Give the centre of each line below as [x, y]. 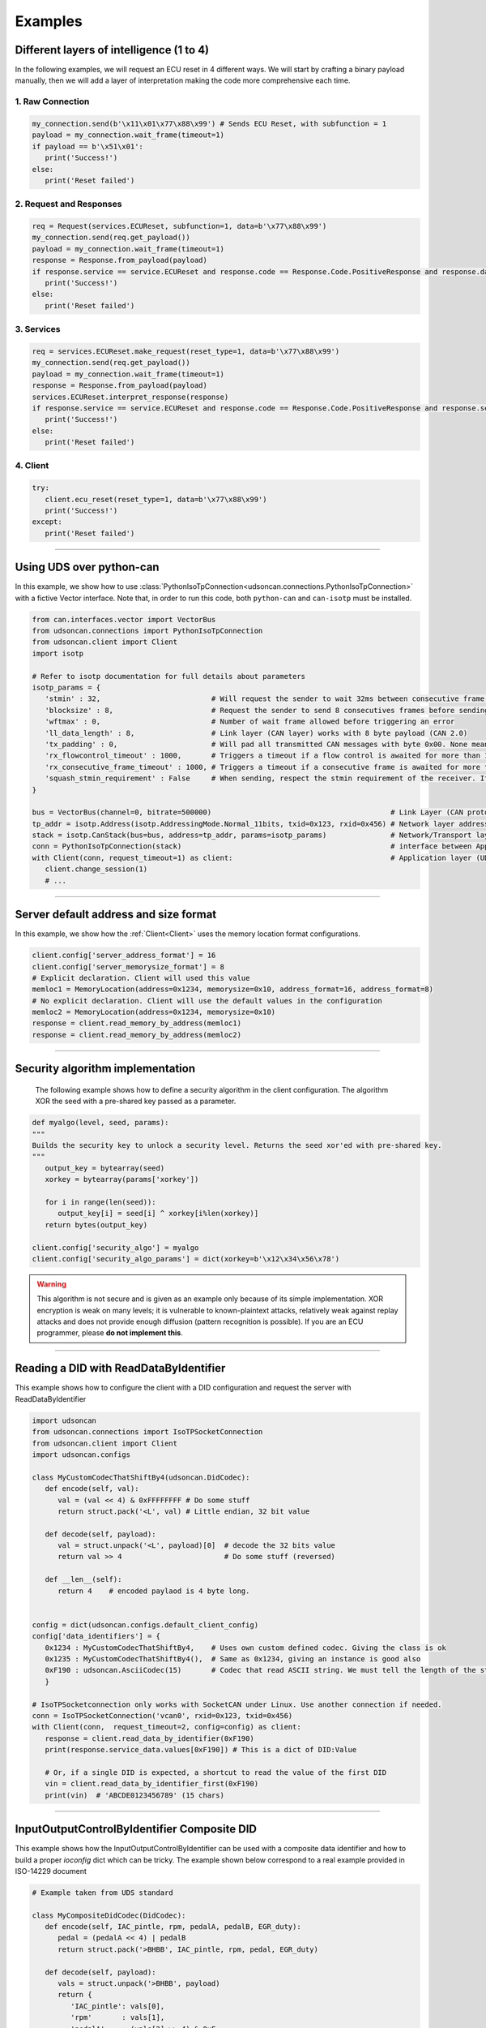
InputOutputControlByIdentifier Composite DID [136, 1829]
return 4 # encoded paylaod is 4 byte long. [154, 1591]
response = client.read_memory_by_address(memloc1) [137, 1023]
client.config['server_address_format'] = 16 [124, 956]
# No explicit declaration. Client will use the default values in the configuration [207, 1001]
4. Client [32, 466]
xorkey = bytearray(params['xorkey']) [122, 1179]
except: [47, 522]
